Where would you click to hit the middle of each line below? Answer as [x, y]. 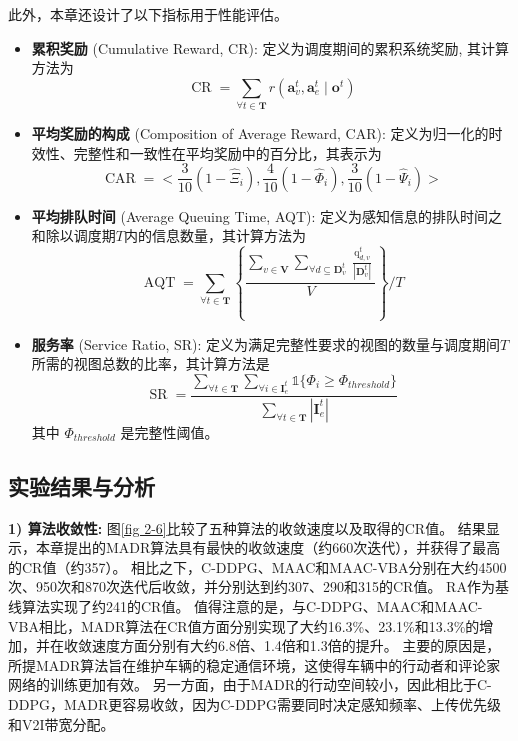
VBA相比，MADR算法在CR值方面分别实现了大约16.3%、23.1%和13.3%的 [244, 625]
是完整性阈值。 [169, 431]
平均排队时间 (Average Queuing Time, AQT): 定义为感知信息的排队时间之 [266, 215]
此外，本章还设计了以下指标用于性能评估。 [148, 14]
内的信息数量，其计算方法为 [214, 235]
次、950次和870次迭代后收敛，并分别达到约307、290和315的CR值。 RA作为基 [258, 586]
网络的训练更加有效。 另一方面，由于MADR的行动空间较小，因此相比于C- [250, 684]
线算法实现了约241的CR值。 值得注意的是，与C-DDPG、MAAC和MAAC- [245, 606]
